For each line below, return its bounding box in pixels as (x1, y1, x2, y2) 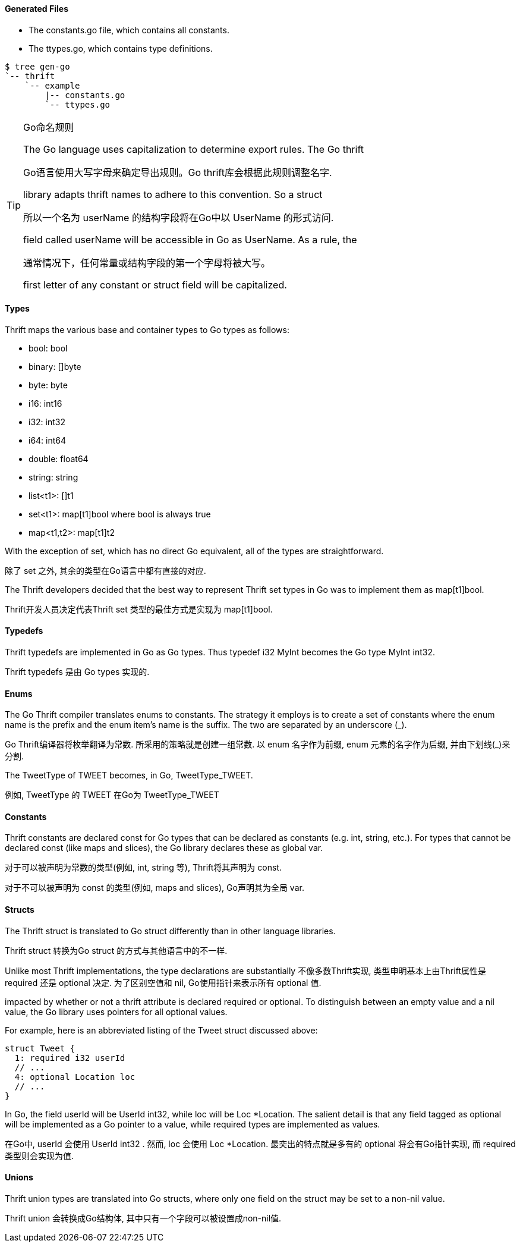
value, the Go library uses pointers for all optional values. (5, 1006, 228, 1017)
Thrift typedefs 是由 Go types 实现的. (5, 667, 150, 677)
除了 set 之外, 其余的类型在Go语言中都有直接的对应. (5, 565, 206, 576)
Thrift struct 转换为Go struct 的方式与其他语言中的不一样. (5, 945, 228, 956)
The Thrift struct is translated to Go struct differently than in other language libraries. (5, 925, 336, 936)
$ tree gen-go (5, 61, 70, 71)
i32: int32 (29, 416, 65, 427)
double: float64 (29, 453, 89, 464)
